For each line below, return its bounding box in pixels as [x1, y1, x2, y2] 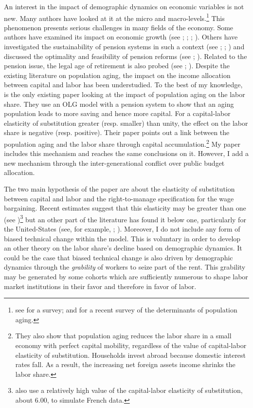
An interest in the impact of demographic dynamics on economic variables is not [4, 1, 244, 11]
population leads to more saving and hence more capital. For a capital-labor [4, 108, 231, 118]
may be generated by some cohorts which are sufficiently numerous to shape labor [4, 272, 248, 281]
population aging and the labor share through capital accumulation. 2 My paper [4, 137, 241, 149]
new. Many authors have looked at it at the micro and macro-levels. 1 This [4, 11, 225, 23]
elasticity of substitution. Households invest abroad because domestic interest [15, 350, 246, 360]
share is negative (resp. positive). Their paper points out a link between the [4, 127, 230, 137]
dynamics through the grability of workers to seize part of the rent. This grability [4, 262, 246, 272]
